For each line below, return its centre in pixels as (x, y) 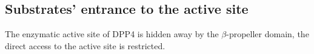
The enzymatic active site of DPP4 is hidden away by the (112, 34)
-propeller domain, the (268, 34)
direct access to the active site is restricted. (85, 45)
